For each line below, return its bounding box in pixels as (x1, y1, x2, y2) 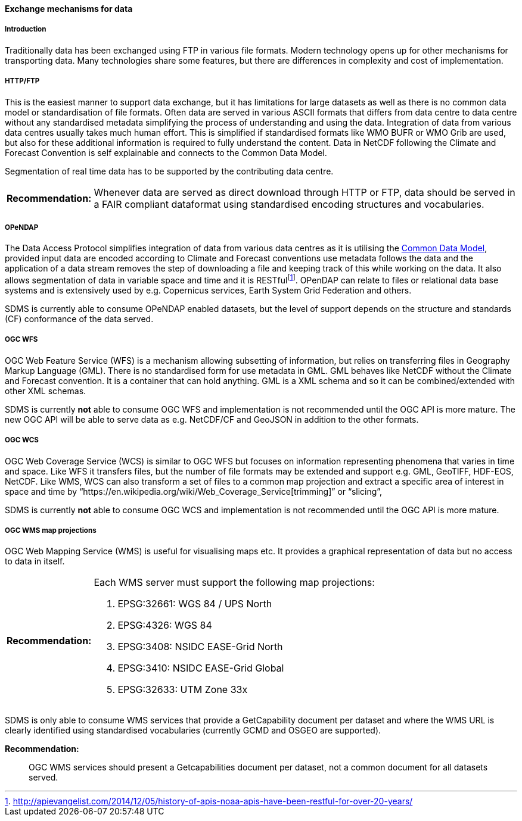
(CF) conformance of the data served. (5, 314, 154, 324)
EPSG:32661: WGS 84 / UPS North (117, 598, 272, 610)
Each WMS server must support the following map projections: (94, 576, 375, 589)
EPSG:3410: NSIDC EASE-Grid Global (117, 662, 284, 675)
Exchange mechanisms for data (5, 4, 133, 14)
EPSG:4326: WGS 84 (117, 619, 212, 632)
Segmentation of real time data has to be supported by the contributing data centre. (5, 166, 334, 176)
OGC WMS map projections (5, 526, 97, 535)
